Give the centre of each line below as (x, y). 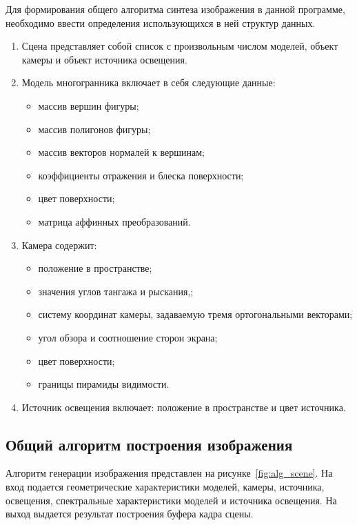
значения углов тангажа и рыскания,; (116, 291)
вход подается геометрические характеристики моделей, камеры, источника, (165, 487)
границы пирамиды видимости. (104, 384)
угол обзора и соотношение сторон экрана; (128, 337)
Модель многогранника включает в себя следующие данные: (149, 82)
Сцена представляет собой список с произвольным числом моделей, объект (180, 46)
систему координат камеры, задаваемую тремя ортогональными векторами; (195, 314)
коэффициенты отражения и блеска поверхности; (141, 175)
